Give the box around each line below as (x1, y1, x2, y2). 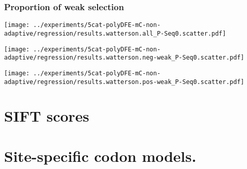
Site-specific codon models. (4, 145, 197, 166)
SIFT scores (4, 105, 89, 126)
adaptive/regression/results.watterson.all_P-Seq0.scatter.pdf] (4, 30, 226, 37)
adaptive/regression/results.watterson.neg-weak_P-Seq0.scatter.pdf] (4, 54, 244, 62)
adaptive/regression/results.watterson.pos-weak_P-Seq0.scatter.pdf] (4, 78, 244, 86)
